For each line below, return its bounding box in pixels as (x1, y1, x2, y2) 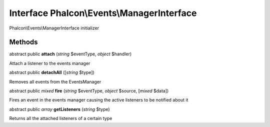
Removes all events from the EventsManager (9, 78, 101, 84)
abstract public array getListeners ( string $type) (9, 106, 110, 112)
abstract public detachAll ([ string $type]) (9, 69, 94, 75)
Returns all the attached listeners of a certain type (9, 115, 112, 121)
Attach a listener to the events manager (9, 60, 90, 66)
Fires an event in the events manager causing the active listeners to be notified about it (9, 97, 188, 103)
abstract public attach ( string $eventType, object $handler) (9, 51, 132, 57)
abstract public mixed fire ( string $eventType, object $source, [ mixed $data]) (9, 88, 169, 94)
